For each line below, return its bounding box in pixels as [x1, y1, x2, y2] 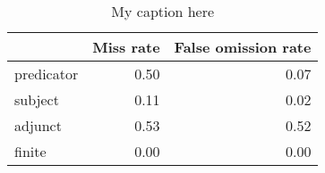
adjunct [14, 115, 62, 136]
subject [14, 89, 59, 110]
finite [14, 141, 47, 161]
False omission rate [174, 37, 312, 57]
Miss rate [92, 37, 160, 57]
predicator [14, 63, 79, 84]
